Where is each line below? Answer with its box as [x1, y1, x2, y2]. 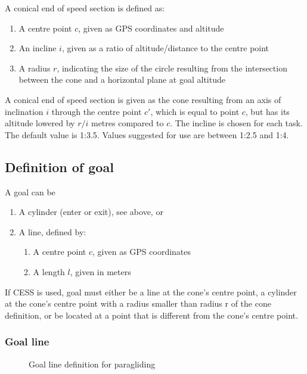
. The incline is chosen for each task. [170, 117, 303, 129]
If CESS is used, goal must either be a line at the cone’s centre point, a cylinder [5, 285, 297, 298]
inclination [5, 105, 44, 117]
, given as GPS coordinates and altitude [78, 21, 224, 34]
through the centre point [51, 105, 142, 117]
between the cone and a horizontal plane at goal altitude [18, 73, 225, 86]
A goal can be [5, 185, 55, 198]
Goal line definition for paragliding [29, 357, 156, 370]
